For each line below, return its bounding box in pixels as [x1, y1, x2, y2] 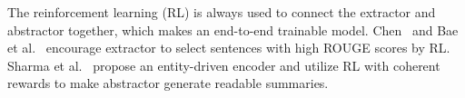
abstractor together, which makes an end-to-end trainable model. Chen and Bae [7, 20, 459, 39]
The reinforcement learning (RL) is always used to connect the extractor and [7, 3, 436, 21]
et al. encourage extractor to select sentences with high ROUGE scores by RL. [7, 38, 450, 57]
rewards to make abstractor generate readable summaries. [7, 73, 329, 93]
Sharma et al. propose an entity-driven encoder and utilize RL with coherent [7, 55, 440, 74]
